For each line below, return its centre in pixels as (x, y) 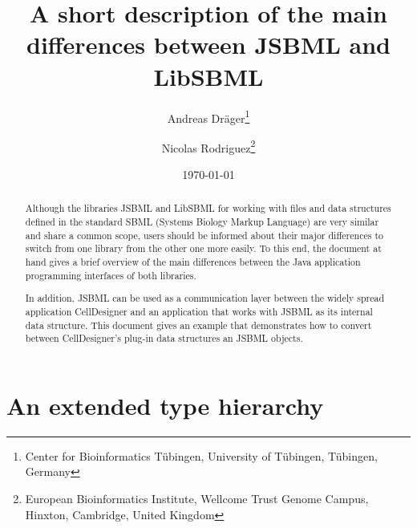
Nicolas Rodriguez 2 (208, 146)
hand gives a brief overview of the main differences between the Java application (193, 262)
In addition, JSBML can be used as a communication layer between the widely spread (205, 298)
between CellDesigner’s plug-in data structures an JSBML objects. (164, 338)
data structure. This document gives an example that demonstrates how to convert (198, 325)
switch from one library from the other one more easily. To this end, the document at (203, 248)
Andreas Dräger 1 (208, 116)
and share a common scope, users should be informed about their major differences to (204, 235)
